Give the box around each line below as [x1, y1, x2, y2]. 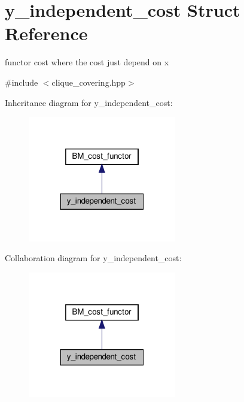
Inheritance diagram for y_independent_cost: [5, 96, 173, 108]
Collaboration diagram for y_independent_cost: [5, 252, 182, 264]
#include [5, 75, 38, 88]
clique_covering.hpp [51, 75, 126, 88]
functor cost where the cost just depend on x [5, 56, 169, 68]
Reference [5, 21, 88, 46]
